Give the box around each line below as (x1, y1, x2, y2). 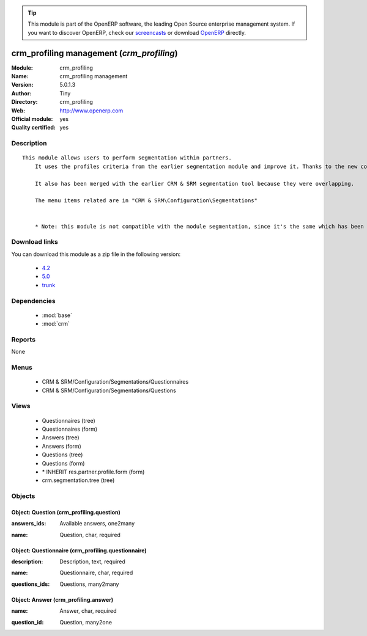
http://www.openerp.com (59, 107, 124, 114)
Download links (11, 238, 58, 246)
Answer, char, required (59, 607, 117, 615)
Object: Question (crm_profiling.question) (11, 508, 120, 516)
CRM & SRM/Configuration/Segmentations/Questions (42, 387, 177, 394)
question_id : (11, 618, 44, 626)
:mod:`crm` (42, 320, 70, 327)
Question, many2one (59, 618, 113, 626)
